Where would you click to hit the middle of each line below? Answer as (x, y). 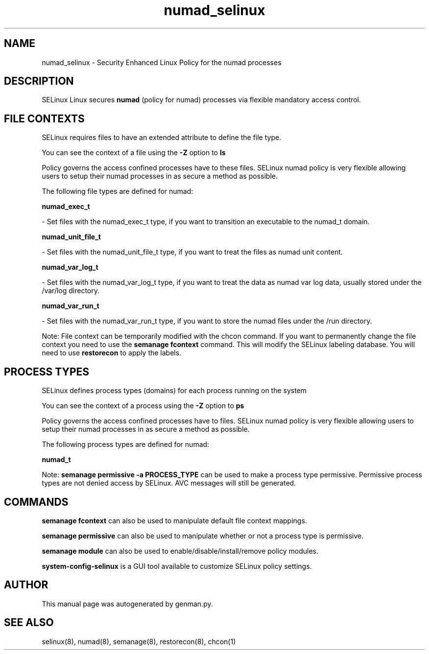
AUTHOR (26, 585)
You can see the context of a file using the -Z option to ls (134, 153)
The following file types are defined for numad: (118, 191)
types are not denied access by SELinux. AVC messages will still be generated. (169, 483)
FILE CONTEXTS (44, 118)
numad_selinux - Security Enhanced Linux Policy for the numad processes (162, 62)
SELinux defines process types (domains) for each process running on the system (174, 391)
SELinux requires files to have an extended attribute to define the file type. (162, 138)
